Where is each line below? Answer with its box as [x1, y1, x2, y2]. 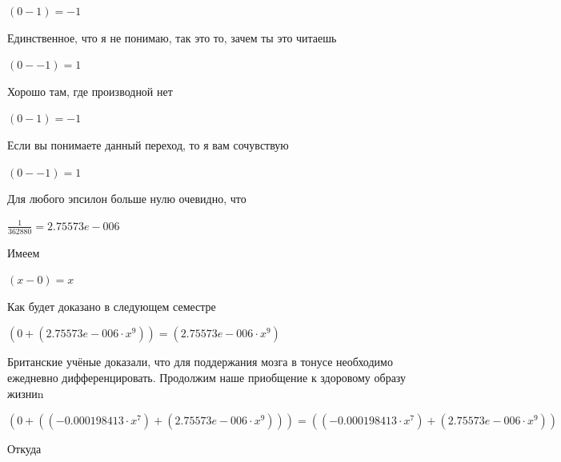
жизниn [7, 384, 44, 401]
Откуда [7, 440, 42, 457]
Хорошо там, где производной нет [7, 82, 173, 99]
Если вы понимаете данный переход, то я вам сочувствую [7, 136, 289, 153]
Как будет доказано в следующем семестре [7, 297, 216, 314]
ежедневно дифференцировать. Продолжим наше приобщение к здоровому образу [7, 368, 407, 385]
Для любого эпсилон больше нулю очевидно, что [7, 190, 246, 207]
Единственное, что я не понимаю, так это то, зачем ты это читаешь [7, 29, 337, 46]
